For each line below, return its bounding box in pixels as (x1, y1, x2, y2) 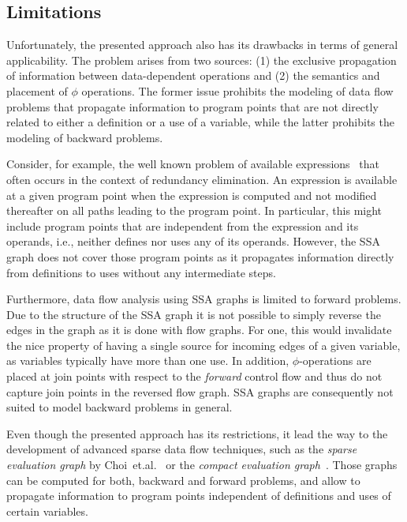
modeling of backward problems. (6, 129, 163, 145)
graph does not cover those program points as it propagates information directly (6, 248, 394, 265)
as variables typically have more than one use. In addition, (6, 352, 289, 369)
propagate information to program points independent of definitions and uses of (6, 487, 391, 504)
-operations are (299, 352, 372, 369)
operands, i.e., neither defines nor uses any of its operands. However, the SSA (6, 233, 380, 250)
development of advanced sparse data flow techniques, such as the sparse (6, 441, 357, 457)
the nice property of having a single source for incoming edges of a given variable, (6, 336, 401, 353)
